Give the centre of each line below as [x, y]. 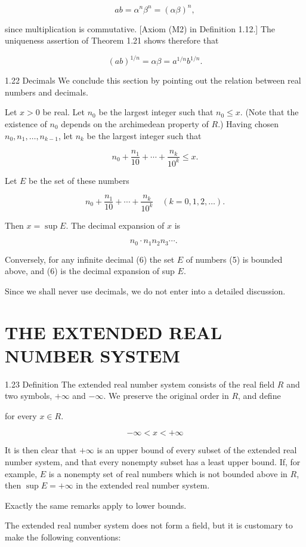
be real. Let [64, 112]
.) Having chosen [248, 123]
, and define [259, 396]
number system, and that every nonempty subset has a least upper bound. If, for [153, 462]
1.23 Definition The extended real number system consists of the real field [140, 384]
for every [21, 415]
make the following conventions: [63, 537]
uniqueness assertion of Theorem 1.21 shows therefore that [112, 40]
